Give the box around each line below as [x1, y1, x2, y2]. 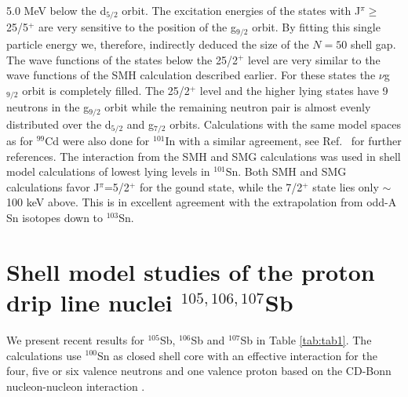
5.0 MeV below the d [6, 2, 107, 18]
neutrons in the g [6, 99, 89, 115]
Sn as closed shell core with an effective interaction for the [97, 347, 377, 363]
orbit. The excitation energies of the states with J [122, 2, 361, 18]
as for [6, 133, 33, 149]
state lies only [312, 178, 379, 195]
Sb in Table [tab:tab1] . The [240, 331, 372, 348]
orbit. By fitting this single [252, 19, 381, 35]
